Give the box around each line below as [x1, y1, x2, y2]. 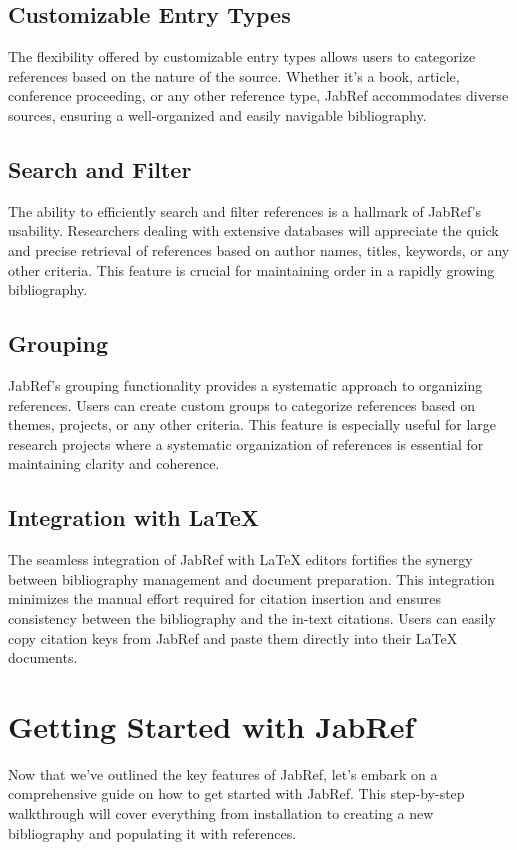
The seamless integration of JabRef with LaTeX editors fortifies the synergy [8, 549, 473, 570]
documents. [8, 647, 78, 668]
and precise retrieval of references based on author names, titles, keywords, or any [8, 239, 510, 260]
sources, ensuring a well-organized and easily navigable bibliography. [8, 104, 427, 125]
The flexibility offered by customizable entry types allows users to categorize [8, 46, 476, 67]
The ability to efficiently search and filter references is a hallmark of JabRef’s [8, 200, 481, 221]
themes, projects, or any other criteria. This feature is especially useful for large [8, 414, 497, 435]
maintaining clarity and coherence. [8, 453, 220, 474]
